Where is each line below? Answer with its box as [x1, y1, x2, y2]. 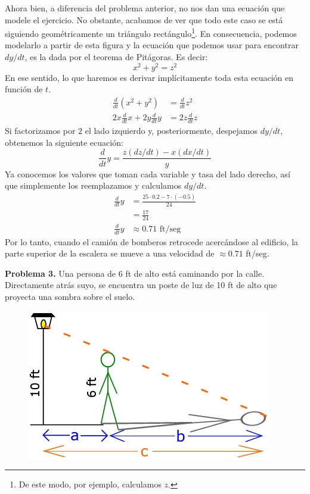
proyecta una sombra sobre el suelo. [5, 290, 135, 303]
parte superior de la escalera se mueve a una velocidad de [5, 247, 215, 259]
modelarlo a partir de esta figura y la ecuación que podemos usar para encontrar [5, 39, 299, 51]
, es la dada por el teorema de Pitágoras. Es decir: [24, 51, 208, 63]
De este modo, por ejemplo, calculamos [18, 478, 162, 490]
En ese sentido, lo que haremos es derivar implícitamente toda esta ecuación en [5, 71, 294, 83]
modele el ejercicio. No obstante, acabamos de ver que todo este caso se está [5, 13, 283, 26]
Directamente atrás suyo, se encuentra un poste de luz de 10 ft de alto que [5, 279, 277, 291]
